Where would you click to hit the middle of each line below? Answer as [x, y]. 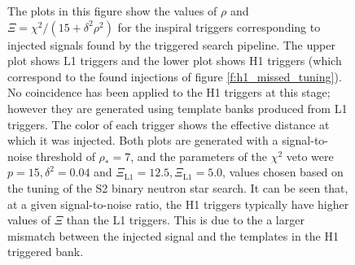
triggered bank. [46, 252]
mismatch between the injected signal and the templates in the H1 [173, 235]
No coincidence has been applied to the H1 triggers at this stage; [169, 92]
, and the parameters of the [199, 156]
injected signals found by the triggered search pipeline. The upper [171, 44]
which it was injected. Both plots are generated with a [143, 140]
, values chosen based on [283, 172]
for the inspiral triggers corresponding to [219, 26]
